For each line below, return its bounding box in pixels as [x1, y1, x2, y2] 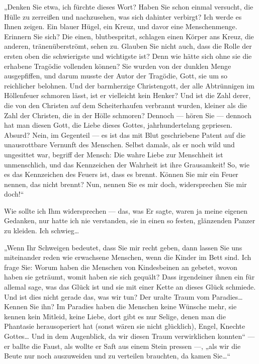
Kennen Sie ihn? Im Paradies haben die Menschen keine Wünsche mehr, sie [4, 301, 237, 312]
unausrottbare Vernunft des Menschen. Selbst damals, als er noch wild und [4, 139, 235, 150]
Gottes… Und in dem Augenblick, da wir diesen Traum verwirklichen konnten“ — [4, 331, 255, 341]
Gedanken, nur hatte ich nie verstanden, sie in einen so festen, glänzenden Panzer [4, 215, 255, 226]
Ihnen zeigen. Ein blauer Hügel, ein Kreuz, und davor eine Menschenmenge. [4, 21, 237, 32]
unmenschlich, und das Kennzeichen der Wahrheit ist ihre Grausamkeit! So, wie [4, 159, 249, 169]
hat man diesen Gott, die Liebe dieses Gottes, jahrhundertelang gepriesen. [4, 120, 232, 130]
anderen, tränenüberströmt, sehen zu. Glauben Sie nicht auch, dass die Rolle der [4, 41, 252, 51]
